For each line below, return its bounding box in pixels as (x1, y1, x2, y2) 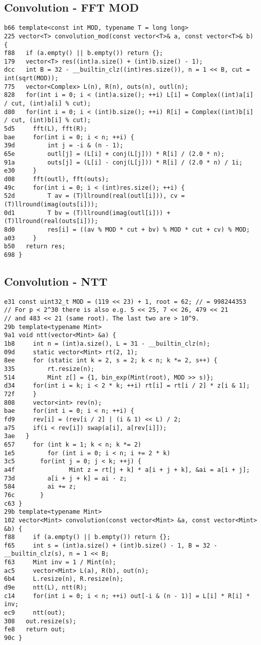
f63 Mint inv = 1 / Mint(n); (4, 559, 116, 566)
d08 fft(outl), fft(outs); (4, 176, 109, 183)
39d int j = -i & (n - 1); (4, 142, 124, 149)
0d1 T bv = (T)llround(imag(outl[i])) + (4, 209, 171, 217)
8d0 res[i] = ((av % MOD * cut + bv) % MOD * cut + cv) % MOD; (4, 226, 250, 233)
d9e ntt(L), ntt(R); (4, 584, 87, 592)
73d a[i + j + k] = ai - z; (4, 474, 127, 482)
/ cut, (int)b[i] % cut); (4, 117, 91, 124)
